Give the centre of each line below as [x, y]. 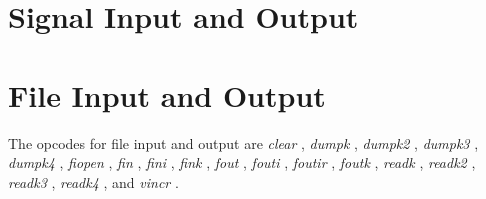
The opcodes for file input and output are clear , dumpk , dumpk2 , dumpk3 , [243, 142]
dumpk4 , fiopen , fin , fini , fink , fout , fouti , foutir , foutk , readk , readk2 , [242, 162]
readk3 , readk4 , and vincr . [93, 181]
